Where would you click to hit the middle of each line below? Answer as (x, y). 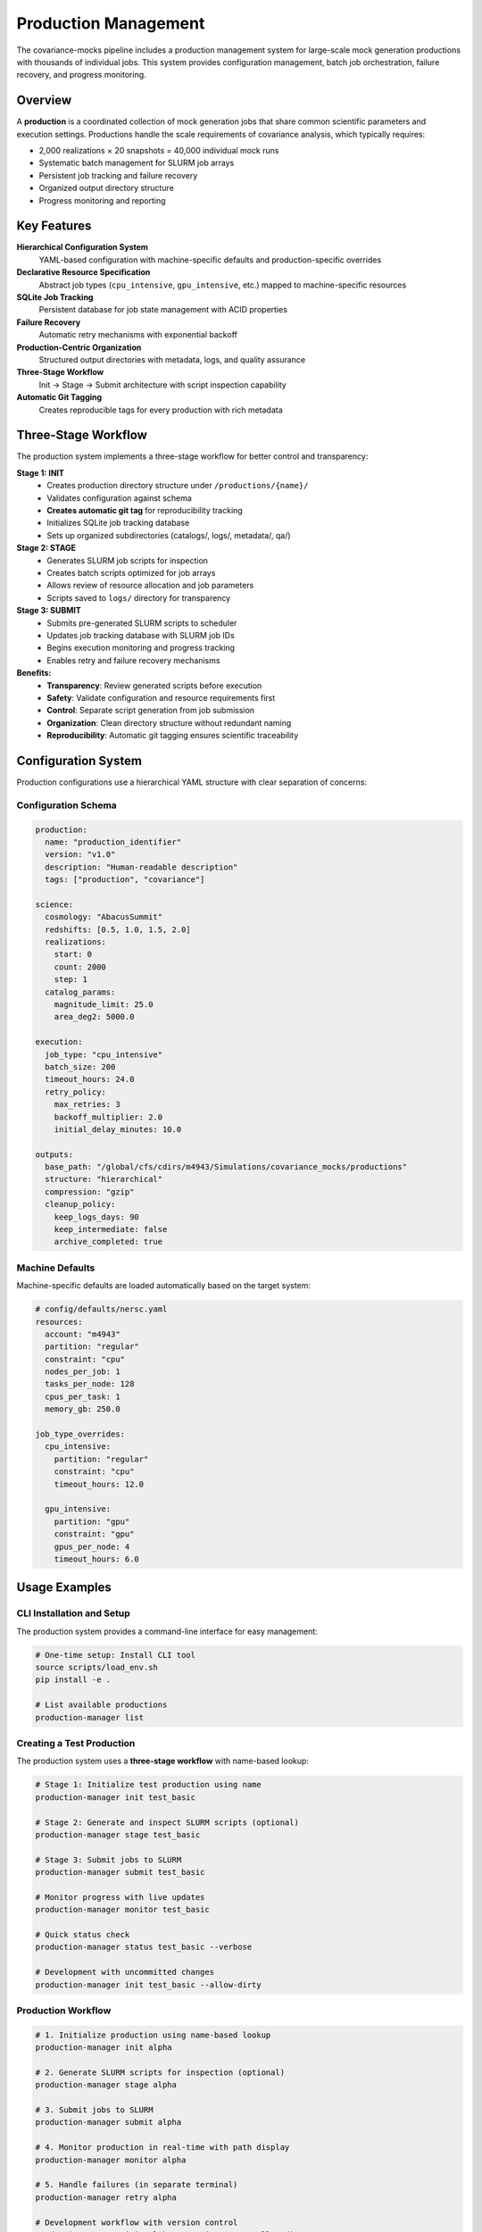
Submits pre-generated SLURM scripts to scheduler (142, 623)
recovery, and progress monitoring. (81, 75)
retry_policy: (76, 1092)
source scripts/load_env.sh (96, 1668)
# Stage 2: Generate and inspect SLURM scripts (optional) (167, 1822)
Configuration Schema (67, 805)
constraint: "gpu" (94, 1534)
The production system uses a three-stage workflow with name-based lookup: (163, 1761)
